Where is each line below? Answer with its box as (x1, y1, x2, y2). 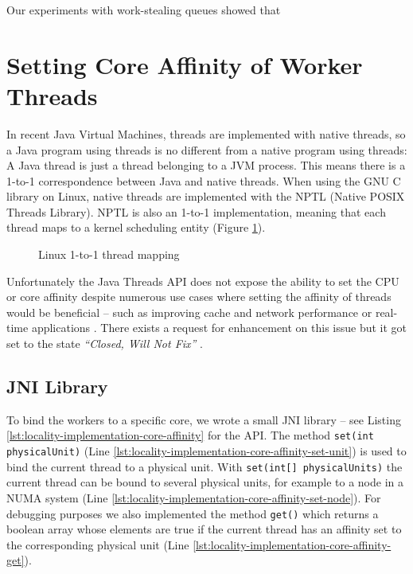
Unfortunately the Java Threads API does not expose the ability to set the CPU (6, 272, 399, 289)
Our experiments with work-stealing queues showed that (6, 2, 281, 18)
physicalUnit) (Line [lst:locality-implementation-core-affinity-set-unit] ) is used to (6, 443, 407, 459)
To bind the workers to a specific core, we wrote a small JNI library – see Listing (6, 411, 401, 428)
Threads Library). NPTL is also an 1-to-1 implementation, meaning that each (6, 203, 386, 220)
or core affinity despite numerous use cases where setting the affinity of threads (6, 288, 392, 305)
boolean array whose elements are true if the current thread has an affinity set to (6, 521, 402, 537)
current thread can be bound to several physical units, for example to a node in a (6, 474, 403, 490)
